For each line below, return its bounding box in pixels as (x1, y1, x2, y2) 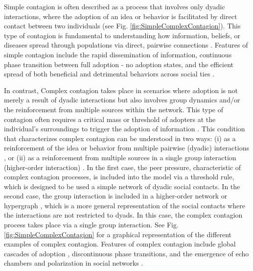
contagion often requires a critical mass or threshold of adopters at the (4, 114, 216, 124)
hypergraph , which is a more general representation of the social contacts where (4, 200, 245, 210)
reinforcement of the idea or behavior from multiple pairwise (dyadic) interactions (4, 143, 249, 153)
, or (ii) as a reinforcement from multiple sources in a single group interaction (4, 152, 236, 162)
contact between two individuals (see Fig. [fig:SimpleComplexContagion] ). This (4, 21, 241, 31)
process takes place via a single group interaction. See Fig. (4, 220, 179, 230)
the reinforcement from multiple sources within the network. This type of (4, 104, 224, 114)
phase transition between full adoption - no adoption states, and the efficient (4, 59, 233, 69)
